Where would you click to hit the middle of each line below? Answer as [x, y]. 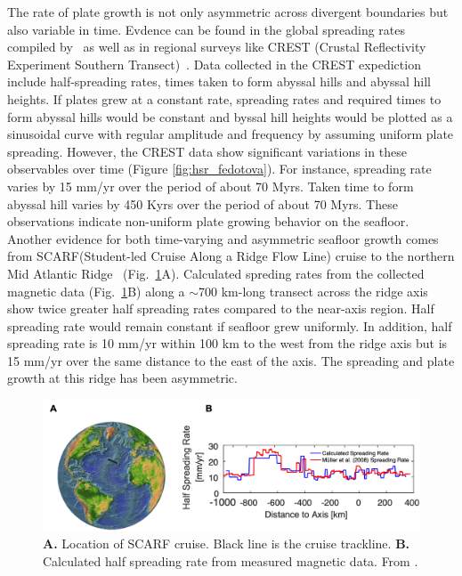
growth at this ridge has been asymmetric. [122, 378]
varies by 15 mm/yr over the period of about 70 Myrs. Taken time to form [211, 186]
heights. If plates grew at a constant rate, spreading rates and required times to [224, 98]
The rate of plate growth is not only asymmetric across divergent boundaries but [228, 12]
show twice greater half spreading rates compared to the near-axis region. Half [221, 308]
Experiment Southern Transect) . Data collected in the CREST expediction [214, 64]
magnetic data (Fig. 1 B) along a [96, 291]
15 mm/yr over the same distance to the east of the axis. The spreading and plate [231, 360]
